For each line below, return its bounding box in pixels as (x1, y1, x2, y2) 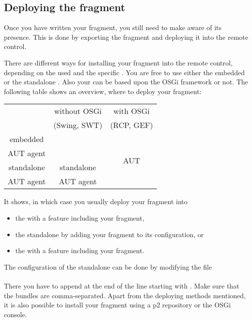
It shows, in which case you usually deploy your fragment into (4, 196, 188, 207)
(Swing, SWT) (53, 119, 103, 131)
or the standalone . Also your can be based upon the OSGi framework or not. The (4, 77, 248, 87)
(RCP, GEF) (110, 119, 153, 131)
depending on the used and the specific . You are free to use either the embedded (4, 67, 245, 77)
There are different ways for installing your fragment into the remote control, (4, 57, 233, 67)
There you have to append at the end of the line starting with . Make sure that (4, 280, 239, 290)
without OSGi (54, 105, 102, 117)
